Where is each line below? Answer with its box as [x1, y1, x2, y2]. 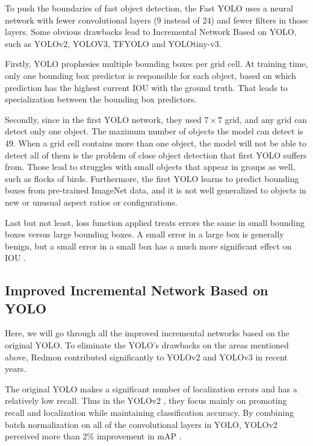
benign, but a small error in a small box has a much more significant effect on [5, 239, 292, 252]
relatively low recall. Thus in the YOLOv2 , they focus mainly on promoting [5, 394, 287, 407]
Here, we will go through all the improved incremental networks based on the [5, 327, 290, 339]
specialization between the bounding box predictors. [5, 93, 197, 105]
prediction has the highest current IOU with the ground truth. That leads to [5, 81, 288, 93]
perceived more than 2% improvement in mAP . [5, 430, 182, 442]
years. [5, 362, 26, 375]
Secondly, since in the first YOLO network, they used [5, 113, 202, 125]
